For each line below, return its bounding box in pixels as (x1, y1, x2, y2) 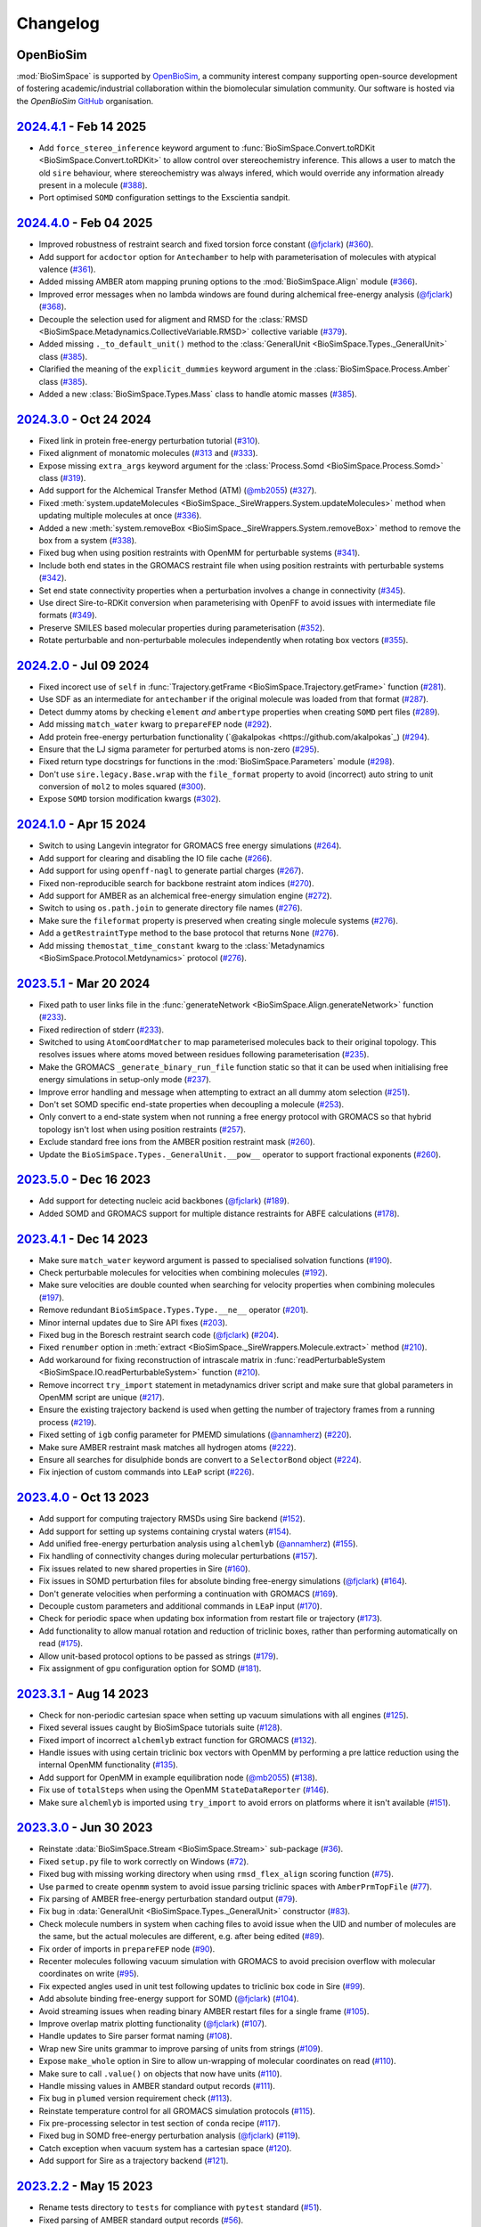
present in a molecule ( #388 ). (38, 179, 148, 191)
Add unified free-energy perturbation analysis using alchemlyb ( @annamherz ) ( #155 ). (38, 1538, 358, 1549)
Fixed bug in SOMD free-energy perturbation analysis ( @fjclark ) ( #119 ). (38, 2130, 301, 2141)
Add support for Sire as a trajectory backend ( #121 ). (38, 2156, 229, 2166)
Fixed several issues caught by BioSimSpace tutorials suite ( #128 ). (38, 1722, 282, 1733)
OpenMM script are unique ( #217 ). (38, 1392, 165, 1402)
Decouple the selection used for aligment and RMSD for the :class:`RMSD (38, 314, 308, 324)
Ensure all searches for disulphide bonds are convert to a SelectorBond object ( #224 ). (38, 1454, 362, 1464)
